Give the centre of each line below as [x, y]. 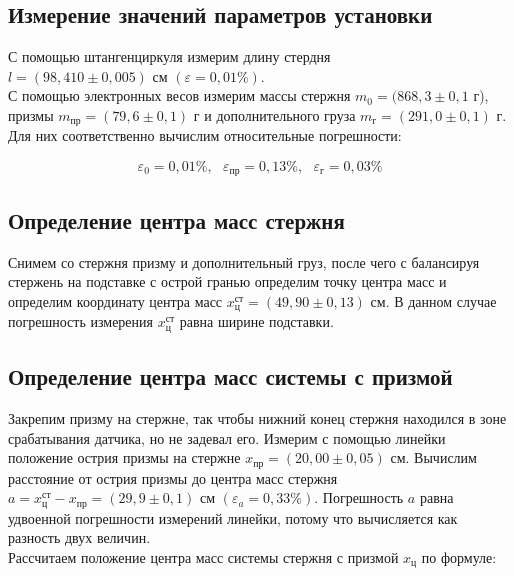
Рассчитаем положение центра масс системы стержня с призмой [203, 556]
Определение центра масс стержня [176, 219]
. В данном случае [441, 300]
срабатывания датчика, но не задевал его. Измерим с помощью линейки [227, 437]
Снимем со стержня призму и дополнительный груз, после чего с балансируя [244, 261]
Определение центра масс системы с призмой [230, 376]
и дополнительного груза [280, 114]
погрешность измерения [80, 321]
